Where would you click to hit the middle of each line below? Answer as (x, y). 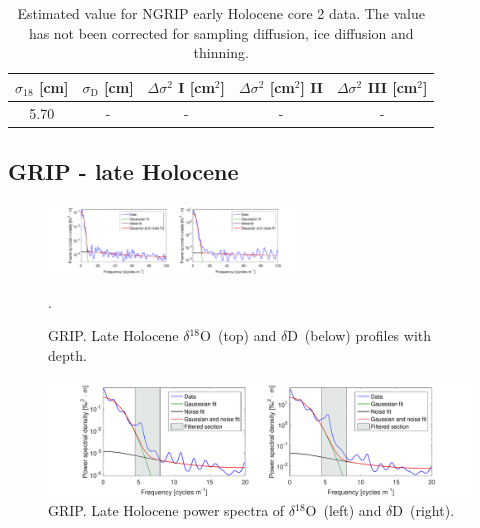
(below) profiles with (368, 335)
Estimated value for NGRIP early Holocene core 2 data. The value (221, 13)
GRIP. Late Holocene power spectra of (166, 509)
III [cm (392, 86)
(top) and (247, 335)
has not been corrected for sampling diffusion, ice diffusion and (221, 32)
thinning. (221, 52)
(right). (432, 509)
